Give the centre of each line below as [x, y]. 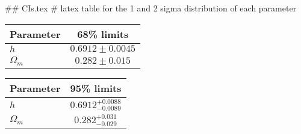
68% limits [103, 34]
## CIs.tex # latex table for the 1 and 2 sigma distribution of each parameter [151, 8]
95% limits [96, 88]
